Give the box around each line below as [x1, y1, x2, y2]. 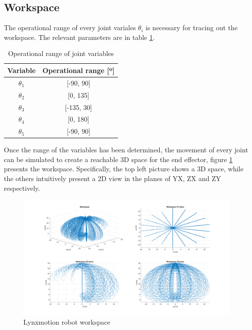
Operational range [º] [42, 65, 115, 75]
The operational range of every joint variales [4, 22, 136, 33]
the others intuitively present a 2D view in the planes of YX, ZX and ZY [4, 173, 221, 183]
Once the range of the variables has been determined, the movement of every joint [4, 145, 249, 155]
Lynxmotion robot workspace [23, 316, 110, 327]
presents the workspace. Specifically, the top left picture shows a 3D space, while [4, 164, 244, 174]
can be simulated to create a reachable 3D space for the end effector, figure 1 [4, 154, 233, 164]
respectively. [4, 183, 40, 193]
